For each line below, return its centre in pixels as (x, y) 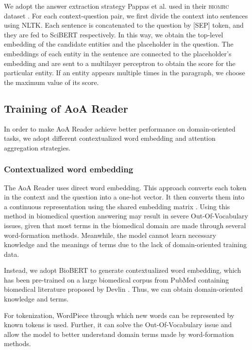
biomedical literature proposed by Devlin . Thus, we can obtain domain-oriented (124, 289)
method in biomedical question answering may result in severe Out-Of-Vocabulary (126, 216)
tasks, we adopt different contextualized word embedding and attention (110, 138)
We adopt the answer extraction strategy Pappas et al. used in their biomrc (117, 6)
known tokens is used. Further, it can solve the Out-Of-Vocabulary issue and (118, 325)
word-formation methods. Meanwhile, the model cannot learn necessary (110, 235)
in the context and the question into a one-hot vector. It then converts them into (124, 197)
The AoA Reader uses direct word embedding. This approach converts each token (125, 187)
